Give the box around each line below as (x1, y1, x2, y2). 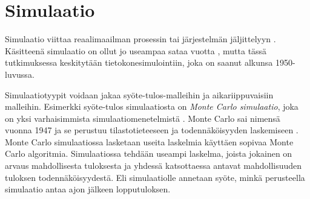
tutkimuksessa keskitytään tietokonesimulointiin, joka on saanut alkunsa (5, 56, 273, 69)
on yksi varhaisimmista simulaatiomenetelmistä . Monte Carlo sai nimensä (5, 112, 280, 124)
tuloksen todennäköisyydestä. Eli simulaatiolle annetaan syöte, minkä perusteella (5, 171, 305, 183)
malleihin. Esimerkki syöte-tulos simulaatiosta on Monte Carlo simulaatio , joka (5, 100, 298, 113)
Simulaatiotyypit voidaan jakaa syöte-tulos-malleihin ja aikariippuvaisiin (5, 88, 274, 101)
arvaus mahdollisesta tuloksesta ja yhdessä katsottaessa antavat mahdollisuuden (5, 159, 302, 172)
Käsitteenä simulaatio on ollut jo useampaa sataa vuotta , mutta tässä (5, 44, 267, 57)
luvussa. (5, 68, 35, 80)
